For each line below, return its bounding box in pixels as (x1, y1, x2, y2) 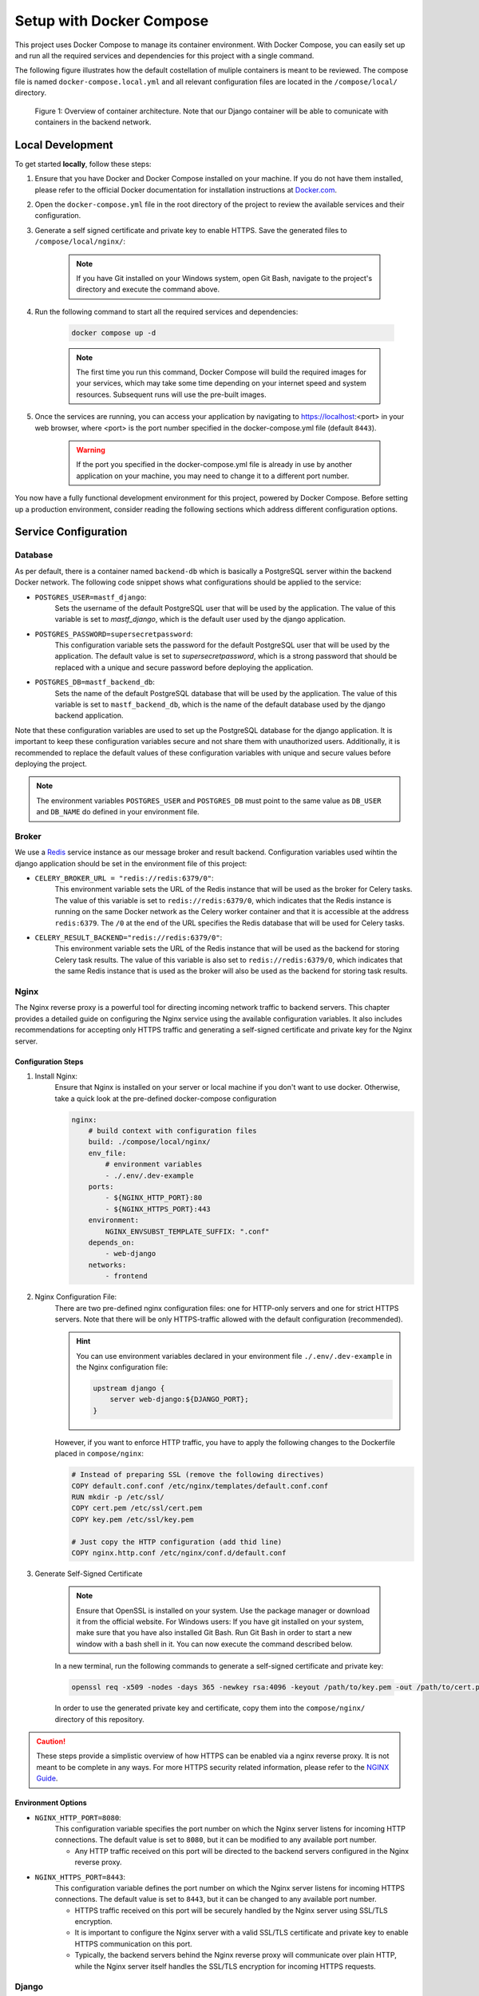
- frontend (105, 1272, 148, 1281)
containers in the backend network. (34, 117, 152, 127)
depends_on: (88, 1238, 136, 1247)
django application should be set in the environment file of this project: (14, 858, 247, 868)
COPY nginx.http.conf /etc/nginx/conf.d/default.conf (71, 1548, 287, 1557)
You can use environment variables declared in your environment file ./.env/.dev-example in (76, 1351, 393, 1360)
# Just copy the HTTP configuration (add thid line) (71, 1537, 283, 1547)
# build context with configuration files (88, 1127, 257, 1135)
